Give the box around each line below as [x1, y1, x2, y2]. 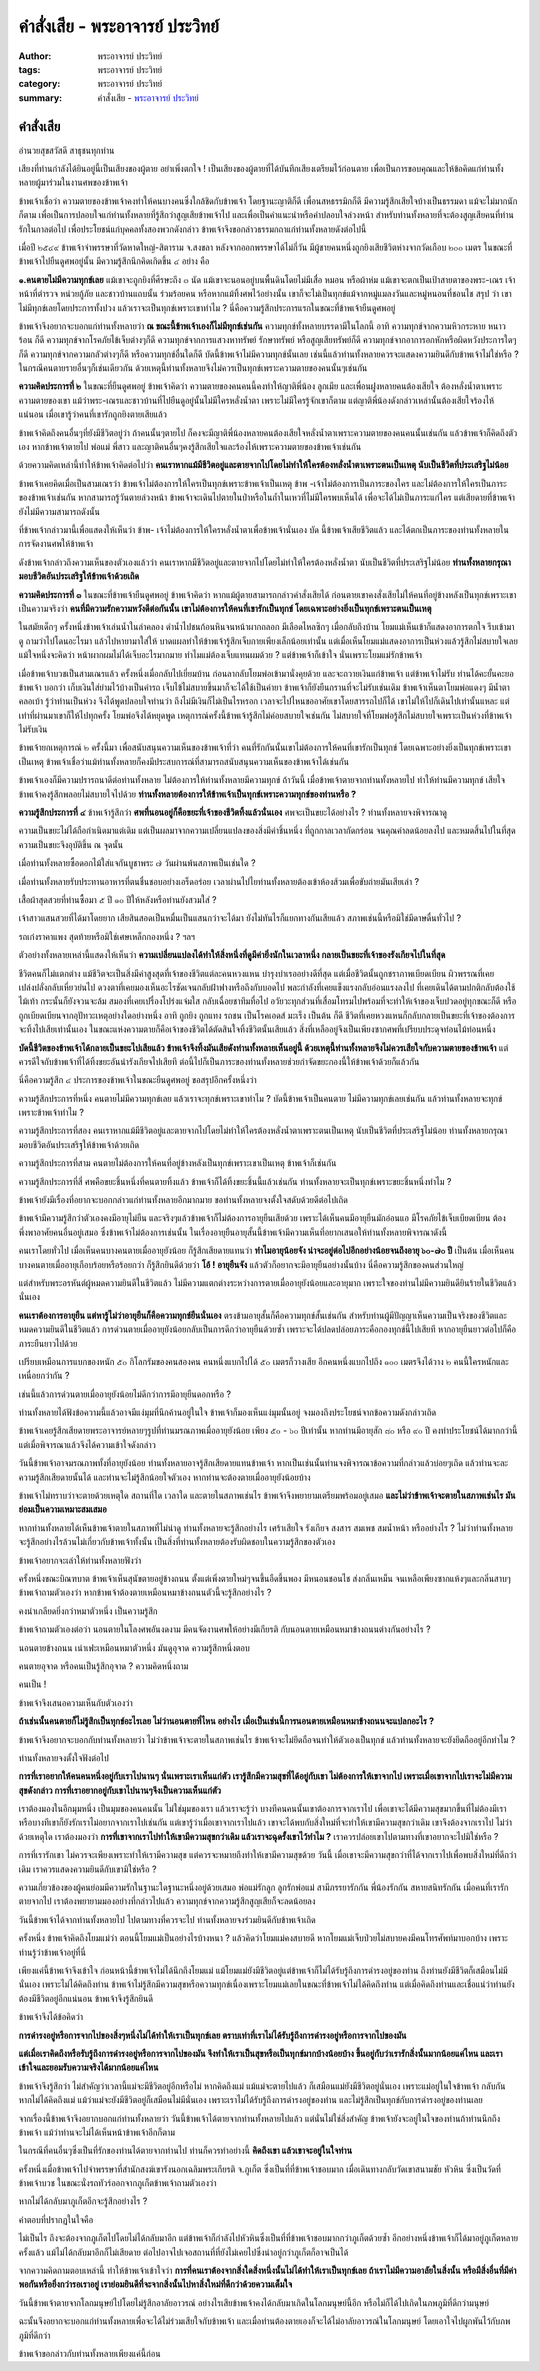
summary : [18, 91, 63, 104]
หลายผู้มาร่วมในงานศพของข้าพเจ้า [18, 176, 129, 189]
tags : [18, 63, 41, 75]
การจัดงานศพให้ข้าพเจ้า [18, 538, 94, 550]
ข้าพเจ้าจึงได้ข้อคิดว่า [18, 2011, 84, 2023]
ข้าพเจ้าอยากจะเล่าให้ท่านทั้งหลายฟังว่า [18, 1554, 142, 1566]
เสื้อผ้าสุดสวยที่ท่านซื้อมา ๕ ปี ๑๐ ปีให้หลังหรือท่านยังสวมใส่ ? [18, 893, 217, 905]
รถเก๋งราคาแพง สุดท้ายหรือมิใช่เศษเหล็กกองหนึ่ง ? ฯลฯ [18, 930, 195, 942]
